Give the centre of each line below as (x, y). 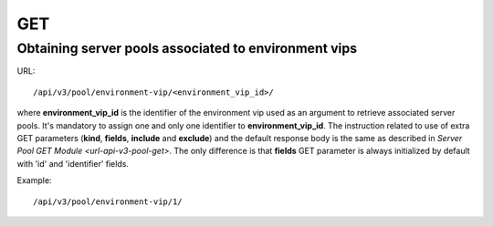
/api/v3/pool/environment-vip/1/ (108, 201)
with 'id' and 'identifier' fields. (73, 163)
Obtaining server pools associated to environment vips (187, 48)
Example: (34, 180)
